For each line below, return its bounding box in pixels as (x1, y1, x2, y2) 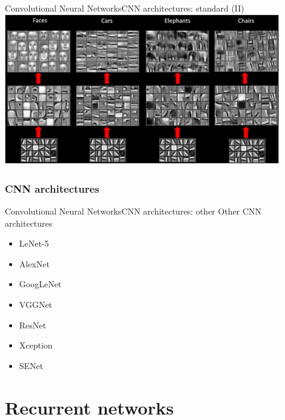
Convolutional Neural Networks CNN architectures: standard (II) (5, 2, 244, 14)
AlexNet (19, 257, 50, 270)
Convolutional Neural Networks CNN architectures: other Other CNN (5, 205, 262, 218)
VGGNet (19, 298, 53, 310)
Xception (19, 339, 53, 352)
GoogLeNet (19, 278, 62, 290)
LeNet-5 (19, 237, 49, 250)
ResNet (19, 318, 46, 331)
